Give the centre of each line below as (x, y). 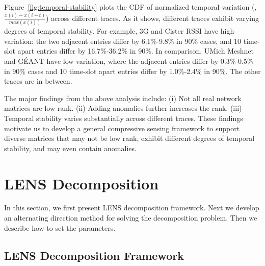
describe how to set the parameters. (60, 227)
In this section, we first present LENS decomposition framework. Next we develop (132, 208)
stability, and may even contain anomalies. (70, 148)
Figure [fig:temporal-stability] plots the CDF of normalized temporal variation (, (130, 7)
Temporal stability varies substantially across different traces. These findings (124, 118)
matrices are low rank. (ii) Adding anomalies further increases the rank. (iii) (123, 108)
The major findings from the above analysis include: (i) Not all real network (123, 98)
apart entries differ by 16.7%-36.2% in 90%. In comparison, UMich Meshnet (136, 51)
